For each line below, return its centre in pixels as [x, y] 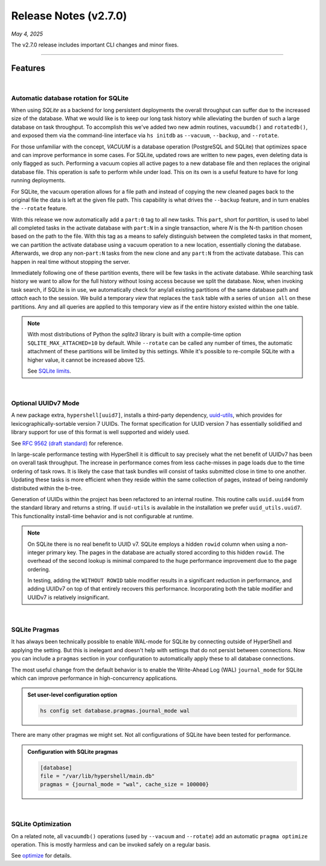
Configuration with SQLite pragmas [73, 751]
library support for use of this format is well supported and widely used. [101, 432]
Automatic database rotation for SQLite [70, 98]
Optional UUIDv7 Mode [45, 403]
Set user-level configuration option [72, 695]
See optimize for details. [41, 856]
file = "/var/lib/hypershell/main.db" [97, 776]
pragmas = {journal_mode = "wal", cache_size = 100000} [125, 784]
